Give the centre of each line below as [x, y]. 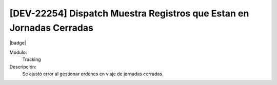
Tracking [32, 59]
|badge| [18, 43]
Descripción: [23, 67]
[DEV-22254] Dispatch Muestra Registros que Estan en [129, 13]
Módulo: [18, 52]
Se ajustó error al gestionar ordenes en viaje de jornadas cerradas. [93, 74]
